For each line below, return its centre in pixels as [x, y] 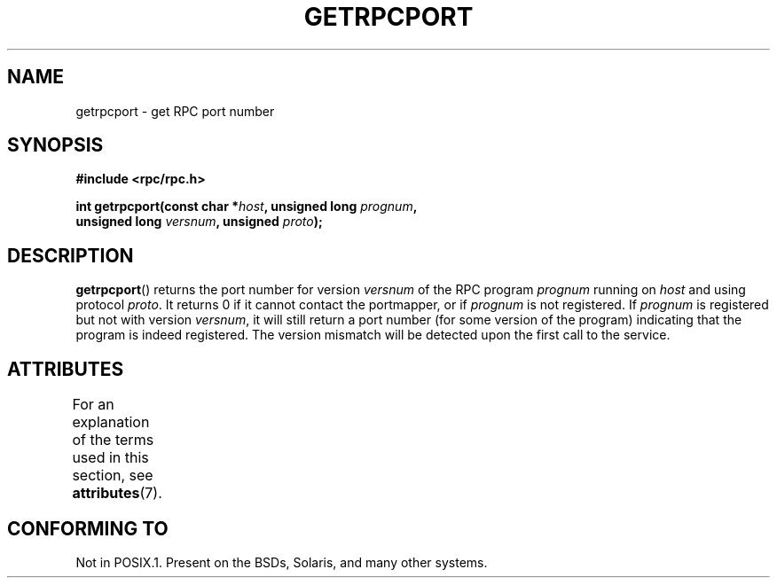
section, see [113, 476]
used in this [110, 458]
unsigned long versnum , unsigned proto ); [199, 222]
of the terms [113, 440]
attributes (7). [117, 493]
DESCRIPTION [71, 255]
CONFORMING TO [88, 528]
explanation [111, 422]
